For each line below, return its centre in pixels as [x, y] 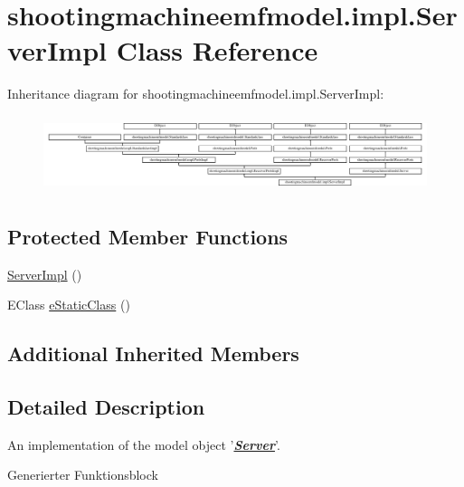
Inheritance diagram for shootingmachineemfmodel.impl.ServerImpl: [196, 94]
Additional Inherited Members [153, 353]
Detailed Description [106, 406]
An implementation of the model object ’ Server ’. [144, 444]
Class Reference [217, 50]
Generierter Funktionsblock [83, 475]
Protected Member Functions [148, 236]
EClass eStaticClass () [69, 305]
